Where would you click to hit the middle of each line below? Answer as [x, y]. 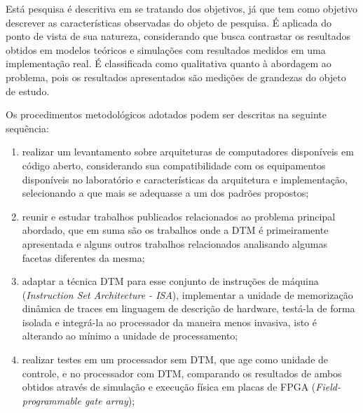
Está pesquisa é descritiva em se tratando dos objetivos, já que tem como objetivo [182, 8]
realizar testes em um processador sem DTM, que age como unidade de [175, 359]
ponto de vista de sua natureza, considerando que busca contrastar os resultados [178, 36]
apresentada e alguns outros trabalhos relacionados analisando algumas [174, 243]
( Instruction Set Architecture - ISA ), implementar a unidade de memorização [187, 294]
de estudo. [28, 91]
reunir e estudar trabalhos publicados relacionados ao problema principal [179, 216]
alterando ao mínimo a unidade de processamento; [130, 336]
